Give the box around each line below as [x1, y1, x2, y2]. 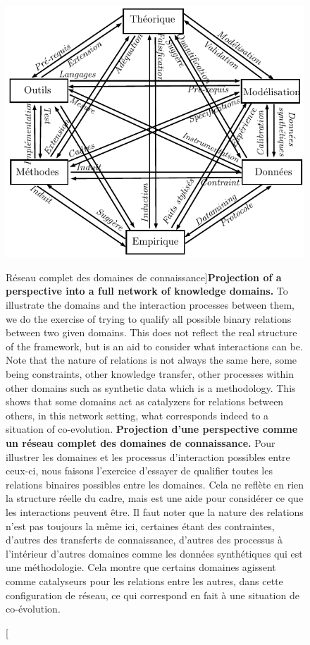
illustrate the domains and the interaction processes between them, [6, 297, 294, 312]
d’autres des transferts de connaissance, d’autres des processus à [6, 532, 283, 547]
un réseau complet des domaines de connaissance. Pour [6, 435, 275, 450]
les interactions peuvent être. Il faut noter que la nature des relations [6, 504, 304, 519]
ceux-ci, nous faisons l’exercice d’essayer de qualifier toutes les [6, 463, 273, 478]
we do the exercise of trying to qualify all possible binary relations [6, 311, 292, 326]
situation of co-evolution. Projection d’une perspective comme [6, 422, 298, 436]
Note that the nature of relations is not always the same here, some [6, 352, 297, 367]
